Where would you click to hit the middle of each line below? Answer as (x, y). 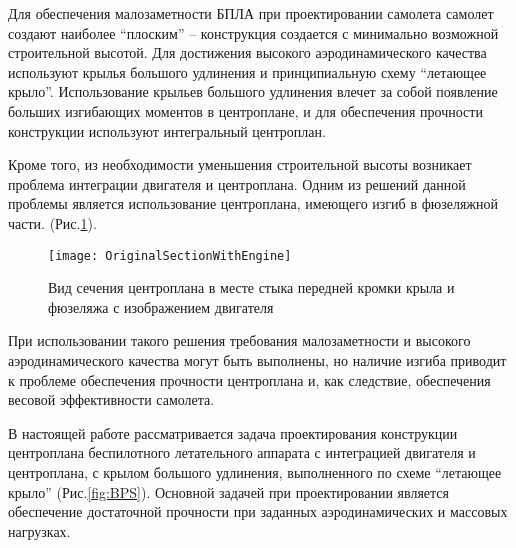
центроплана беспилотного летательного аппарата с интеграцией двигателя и (242, 452)
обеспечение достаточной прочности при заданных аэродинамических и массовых (258, 511)
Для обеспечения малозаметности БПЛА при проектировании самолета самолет (251, 13)
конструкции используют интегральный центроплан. (167, 130)
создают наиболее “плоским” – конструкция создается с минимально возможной (253, 32)
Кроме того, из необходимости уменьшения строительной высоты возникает (240, 164)
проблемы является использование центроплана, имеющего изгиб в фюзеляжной (253, 203)
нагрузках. (39, 530)
